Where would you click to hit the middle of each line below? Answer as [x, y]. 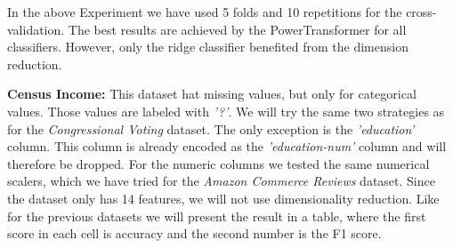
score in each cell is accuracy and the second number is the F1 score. [194, 233]
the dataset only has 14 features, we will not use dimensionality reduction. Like [223, 198]
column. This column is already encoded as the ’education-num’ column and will [227, 146]
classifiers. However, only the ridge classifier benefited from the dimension [208, 47]
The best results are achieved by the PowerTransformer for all [237, 29]
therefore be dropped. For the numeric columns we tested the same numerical [218, 163]
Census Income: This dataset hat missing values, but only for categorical [212, 94]
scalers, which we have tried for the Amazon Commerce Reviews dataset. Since [221, 181]
